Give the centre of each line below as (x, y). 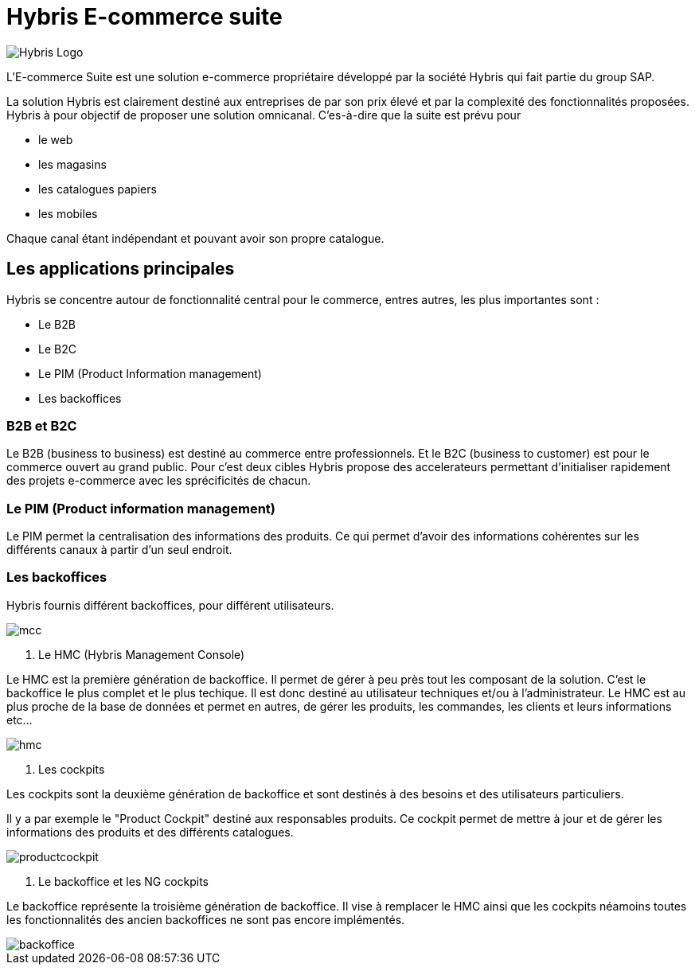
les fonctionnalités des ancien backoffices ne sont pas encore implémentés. (206, 919)
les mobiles (68, 213)
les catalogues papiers (98, 189)
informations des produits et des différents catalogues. (150, 832)
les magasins (72, 164)
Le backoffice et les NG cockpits (124, 881)
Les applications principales (121, 269)
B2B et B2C (42, 425)
